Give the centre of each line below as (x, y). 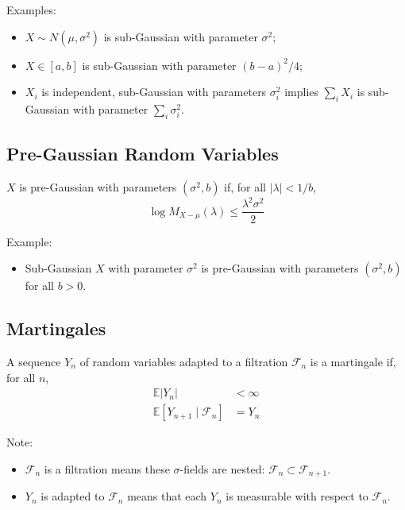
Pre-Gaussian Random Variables (143, 154)
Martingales (56, 328)
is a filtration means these (107, 468)
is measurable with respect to (297, 496)
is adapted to (73, 496)
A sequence (34, 361)
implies (302, 92)
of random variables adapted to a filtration (184, 361)
